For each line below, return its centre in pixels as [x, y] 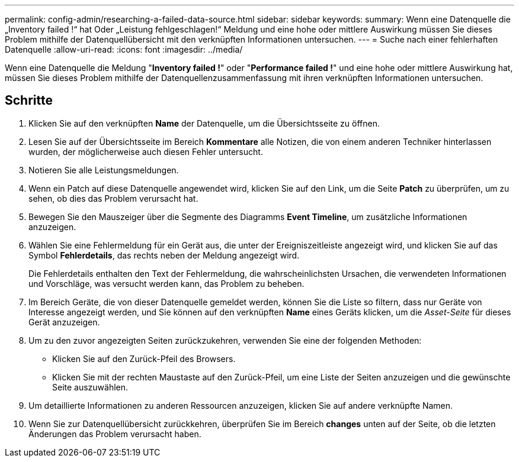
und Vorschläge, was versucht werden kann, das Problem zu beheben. [166, 283]
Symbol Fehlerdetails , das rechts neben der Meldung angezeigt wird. [164, 255]
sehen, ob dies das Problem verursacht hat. [113, 198]
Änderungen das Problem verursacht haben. [115, 434]
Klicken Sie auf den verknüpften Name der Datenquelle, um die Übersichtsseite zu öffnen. [204, 123]
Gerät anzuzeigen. [64, 322]
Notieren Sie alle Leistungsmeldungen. [104, 170]
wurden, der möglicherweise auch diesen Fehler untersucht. [146, 151]
